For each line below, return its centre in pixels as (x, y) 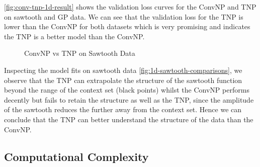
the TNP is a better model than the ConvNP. (74, 36)
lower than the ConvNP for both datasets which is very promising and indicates (127, 26)
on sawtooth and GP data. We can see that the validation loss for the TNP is (124, 16)
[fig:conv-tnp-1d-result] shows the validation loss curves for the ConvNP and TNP (130, 7)
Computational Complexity (76, 156)
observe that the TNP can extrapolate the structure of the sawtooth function (123, 80)
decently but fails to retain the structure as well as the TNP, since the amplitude (129, 99)
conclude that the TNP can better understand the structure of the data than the (129, 119)
